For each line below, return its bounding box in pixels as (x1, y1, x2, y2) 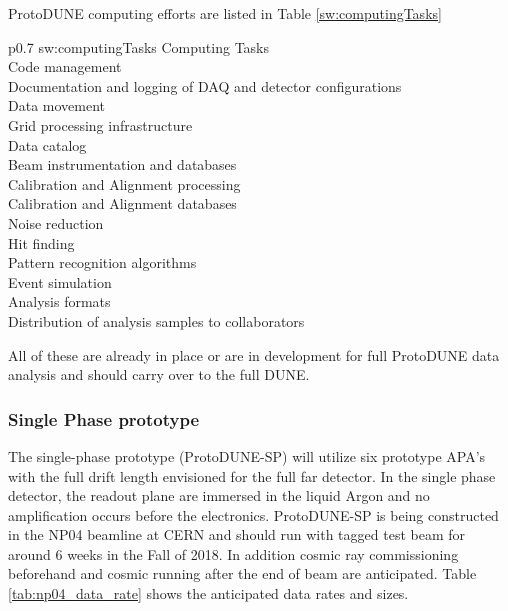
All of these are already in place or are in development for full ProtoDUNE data (8, 344, 500, 365)
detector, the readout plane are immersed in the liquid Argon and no (8, 485, 430, 506)
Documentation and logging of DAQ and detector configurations (8, 75, 402, 96)
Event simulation (8, 271, 112, 292)
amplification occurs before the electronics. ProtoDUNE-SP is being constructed (8, 504, 499, 525)
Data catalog (8, 134, 87, 155)
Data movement (8, 95, 106, 116)
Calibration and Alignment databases (8, 193, 237, 214)
